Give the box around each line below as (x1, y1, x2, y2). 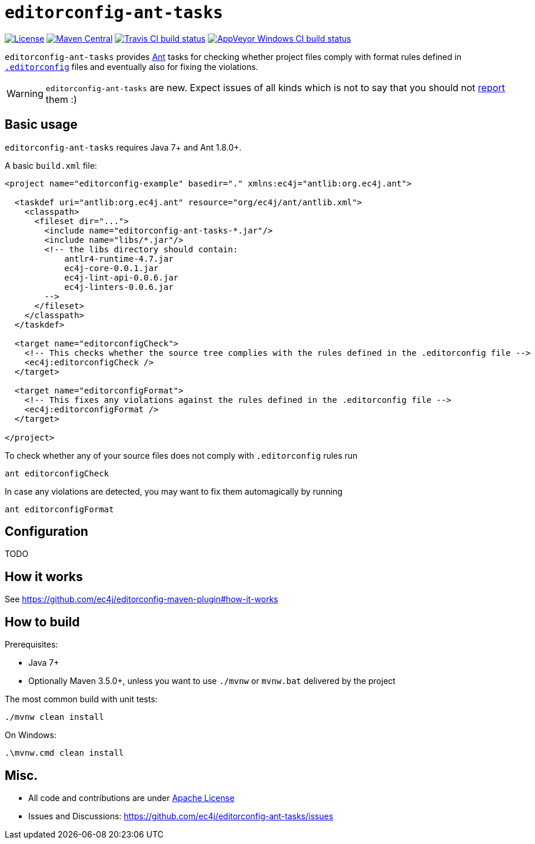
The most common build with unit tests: (5, 694, 158, 705)
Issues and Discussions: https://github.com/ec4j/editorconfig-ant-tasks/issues (28, 810, 334, 821)
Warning (6, 87, 44, 99)
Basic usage (5, 117, 78, 132)
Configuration (5, 524, 88, 539)
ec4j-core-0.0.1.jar (64, 263, 159, 273)
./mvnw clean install (5, 712, 104, 722)
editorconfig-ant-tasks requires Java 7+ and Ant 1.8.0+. (5, 142, 242, 152)
